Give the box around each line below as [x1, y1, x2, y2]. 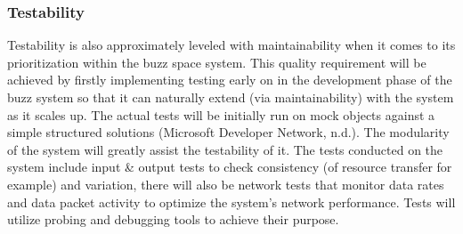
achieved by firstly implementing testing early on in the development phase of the [7, 70, 452, 89]
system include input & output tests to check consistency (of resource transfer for [7, 157, 452, 176]
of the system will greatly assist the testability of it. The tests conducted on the [7, 140, 443, 158]
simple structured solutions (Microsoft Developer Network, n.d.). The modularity [7, 123, 450, 141]
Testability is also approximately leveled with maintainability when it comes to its [7, 36, 456, 54]
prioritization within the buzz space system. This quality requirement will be [7, 52, 426, 71]
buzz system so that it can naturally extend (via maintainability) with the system [7, 88, 454, 106]
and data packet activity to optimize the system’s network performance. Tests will [7, 192, 456, 211]
